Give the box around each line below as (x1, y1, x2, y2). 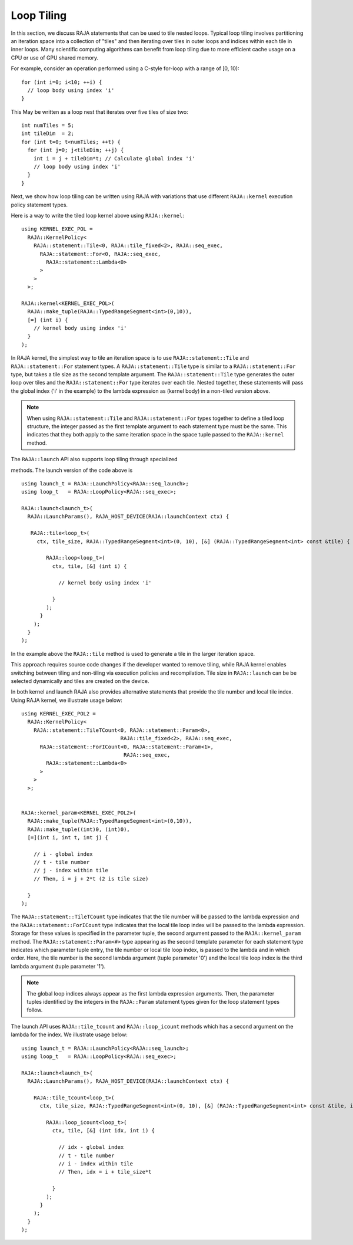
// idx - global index (58, 1144, 124, 1151)
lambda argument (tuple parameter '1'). (11, 963, 106, 970)
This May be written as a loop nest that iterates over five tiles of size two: (11, 108, 188, 115)
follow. (26, 1006, 43, 1014)
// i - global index (33, 850, 93, 858)
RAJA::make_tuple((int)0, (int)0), (27, 826, 131, 833)
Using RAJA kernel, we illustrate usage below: (11, 697, 123, 704)
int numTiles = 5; (21, 122, 75, 129)
